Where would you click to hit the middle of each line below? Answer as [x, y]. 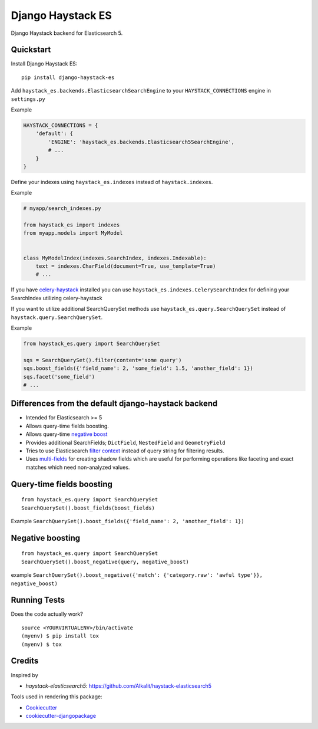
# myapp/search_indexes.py [62, 208]
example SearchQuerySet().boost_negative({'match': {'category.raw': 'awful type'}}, [137, 575]
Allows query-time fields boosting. [67, 426]
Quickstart [31, 50]
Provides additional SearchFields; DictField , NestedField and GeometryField [126, 442]
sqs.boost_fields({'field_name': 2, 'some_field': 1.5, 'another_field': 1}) [138, 368]
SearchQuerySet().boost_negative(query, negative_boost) [105, 561]
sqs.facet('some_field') [59, 377]
